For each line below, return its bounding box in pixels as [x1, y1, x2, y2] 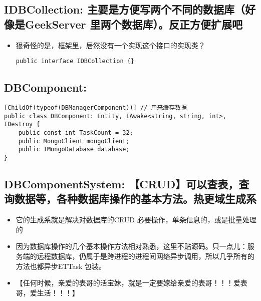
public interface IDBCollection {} [16, 58, 135, 65]
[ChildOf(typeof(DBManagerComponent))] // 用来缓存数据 [4, 104, 187, 112]
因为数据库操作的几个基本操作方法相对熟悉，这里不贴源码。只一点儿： [16, 241, 247, 251]
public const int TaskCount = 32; [18, 129, 133, 137]
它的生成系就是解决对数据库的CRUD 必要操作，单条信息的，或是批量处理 [16, 214, 256, 225]
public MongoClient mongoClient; [18, 137, 130, 145]
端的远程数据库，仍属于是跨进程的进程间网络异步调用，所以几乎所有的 [23, 251, 254, 261]
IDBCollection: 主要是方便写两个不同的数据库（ [4, 2, 245, 17]
